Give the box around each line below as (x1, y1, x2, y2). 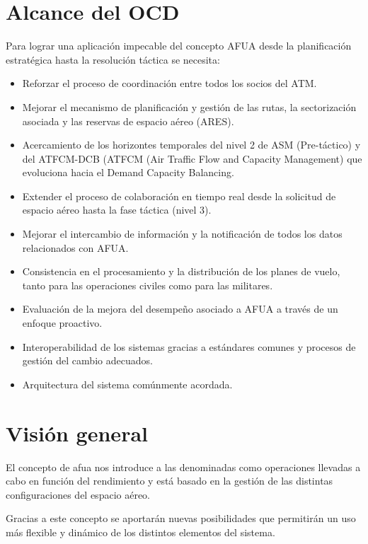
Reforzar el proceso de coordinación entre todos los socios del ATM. (22, 76, 317, 91)
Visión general (6, 418, 148, 447)
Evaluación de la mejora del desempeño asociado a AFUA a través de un (22, 301, 338, 316)
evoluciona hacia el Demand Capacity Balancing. (22, 165, 234, 180)
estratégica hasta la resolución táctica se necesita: (6, 52, 220, 66)
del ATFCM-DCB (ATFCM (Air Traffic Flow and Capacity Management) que (22, 151, 362, 166)
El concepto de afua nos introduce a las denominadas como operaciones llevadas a (6, 459, 361, 474)
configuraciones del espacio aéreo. (6, 487, 150, 502)
